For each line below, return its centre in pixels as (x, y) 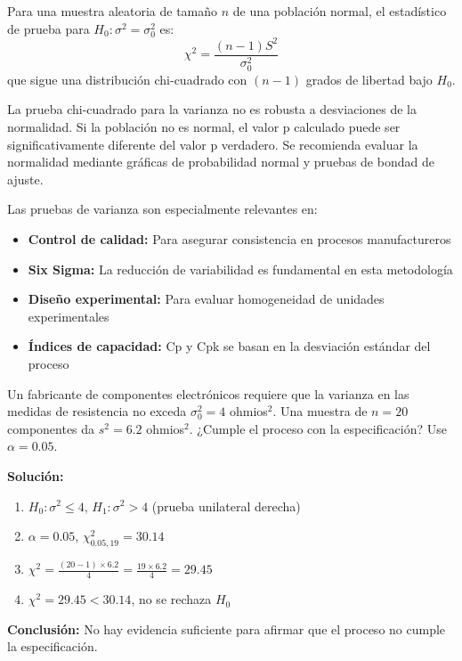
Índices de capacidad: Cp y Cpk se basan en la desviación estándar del (229, 346)
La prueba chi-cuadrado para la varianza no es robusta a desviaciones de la (212, 109)
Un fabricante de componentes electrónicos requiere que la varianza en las (208, 393)
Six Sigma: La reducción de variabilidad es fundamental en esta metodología (240, 269)
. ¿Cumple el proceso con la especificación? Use (318, 428)
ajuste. (25, 179)
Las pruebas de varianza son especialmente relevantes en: (162, 209)
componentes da (51, 428)
